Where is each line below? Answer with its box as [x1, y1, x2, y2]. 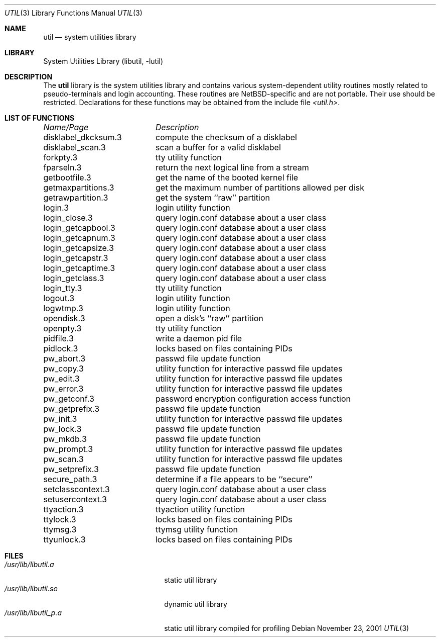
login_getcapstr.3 [43, 253, 108, 263]
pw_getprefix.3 [43, 404, 100, 414]
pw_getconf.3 [43, 394, 94, 404]
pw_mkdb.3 [43, 434, 87, 444]
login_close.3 [43, 213, 93, 223]
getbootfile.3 [43, 172, 91, 182]
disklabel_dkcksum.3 [43, 132, 122, 142]
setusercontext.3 [43, 494, 107, 504]
